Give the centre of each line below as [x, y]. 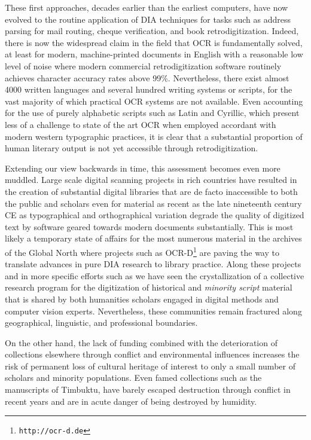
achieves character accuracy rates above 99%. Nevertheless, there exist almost [147, 77]
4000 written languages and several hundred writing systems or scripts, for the [149, 89]
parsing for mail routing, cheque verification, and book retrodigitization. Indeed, [152, 31]
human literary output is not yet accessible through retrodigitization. [132, 148]
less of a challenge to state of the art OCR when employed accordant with [141, 124]
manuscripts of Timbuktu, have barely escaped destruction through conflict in [148, 389]
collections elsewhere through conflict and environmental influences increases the [152, 354]
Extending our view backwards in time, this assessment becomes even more [143, 168]
